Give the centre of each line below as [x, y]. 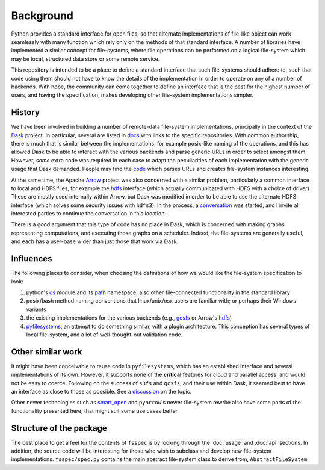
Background [42, 16]
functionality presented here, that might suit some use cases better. [95, 411]
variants [36, 309]
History [26, 112]
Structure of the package [59, 428]
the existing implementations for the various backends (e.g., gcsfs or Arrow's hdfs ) [129, 318]
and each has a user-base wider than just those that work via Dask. [95, 241]
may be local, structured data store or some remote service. [85, 59]
